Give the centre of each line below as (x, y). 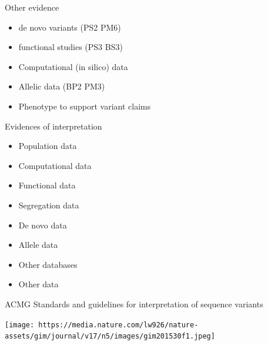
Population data (48, 146)
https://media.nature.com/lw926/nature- (118, 325)
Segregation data (49, 205)
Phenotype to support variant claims (85, 106)
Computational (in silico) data (73, 66)
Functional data (47, 185)
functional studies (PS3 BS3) (71, 47)
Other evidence (32, 7)
